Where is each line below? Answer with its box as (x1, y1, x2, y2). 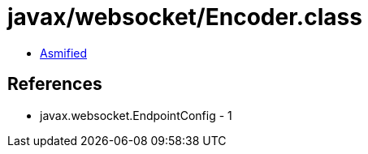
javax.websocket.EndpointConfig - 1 (40, 108, 232, 122)
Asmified (40, 45, 88, 60)
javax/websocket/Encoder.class (7, 3, 362, 31)
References (7, 74, 102, 95)
